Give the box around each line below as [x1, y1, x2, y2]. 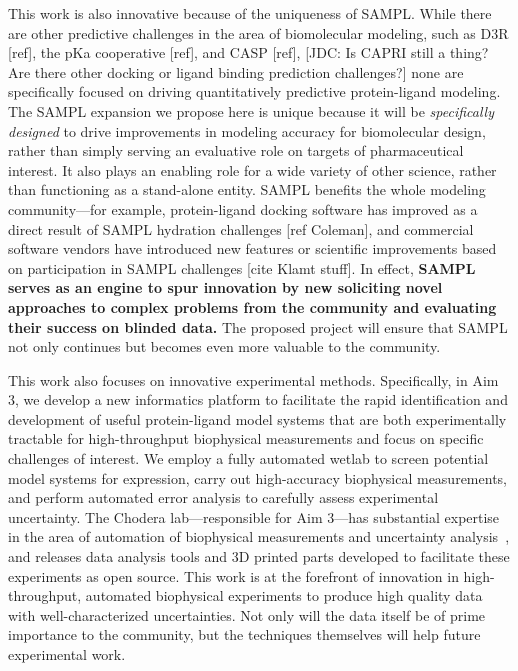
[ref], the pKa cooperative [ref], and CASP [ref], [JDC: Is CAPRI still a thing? [8, 42, 489, 63]
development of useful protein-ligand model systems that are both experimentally [8, 408, 507, 429]
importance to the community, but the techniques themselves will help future [8, 624, 481, 645]
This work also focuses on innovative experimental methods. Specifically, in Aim [8, 369, 499, 390]
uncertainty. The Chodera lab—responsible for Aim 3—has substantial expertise [8, 506, 500, 527]
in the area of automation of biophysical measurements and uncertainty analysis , [8, 526, 510, 547]
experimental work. [8, 644, 126, 664]
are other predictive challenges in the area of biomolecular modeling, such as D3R [8, 22, 509, 43]
